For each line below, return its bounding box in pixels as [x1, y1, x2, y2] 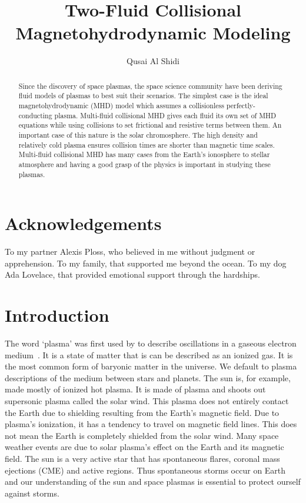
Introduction [5, 303, 109, 327]
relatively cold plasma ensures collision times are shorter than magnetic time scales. [18, 139, 275, 149]
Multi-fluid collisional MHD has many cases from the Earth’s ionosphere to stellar [18, 149, 270, 159]
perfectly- [226, 101, 256, 111]
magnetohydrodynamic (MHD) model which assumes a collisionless [18, 101, 224, 111]
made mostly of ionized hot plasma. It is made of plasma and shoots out [5, 383, 266, 395]
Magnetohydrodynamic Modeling [15, 21, 291, 45]
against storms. [5, 487, 59, 499]
